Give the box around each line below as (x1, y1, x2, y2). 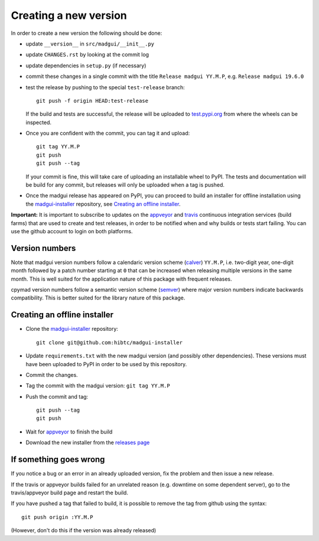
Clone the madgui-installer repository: (25, 325, 118, 333)
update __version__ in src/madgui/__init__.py (25, 40, 155, 47)
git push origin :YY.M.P (21, 514, 93, 520)
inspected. (25, 119, 51, 126)
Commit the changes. (25, 371, 78, 378)
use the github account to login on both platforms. (11, 227, 133, 234)
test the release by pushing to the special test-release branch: (25, 83, 185, 91)
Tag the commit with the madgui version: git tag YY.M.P (25, 382, 171, 389)
